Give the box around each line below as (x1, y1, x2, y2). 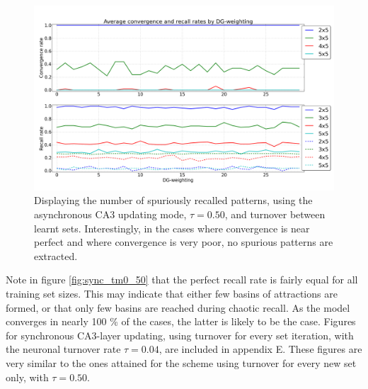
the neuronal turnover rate (6, 342, 121, 356)
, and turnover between (224, 207, 326, 222)
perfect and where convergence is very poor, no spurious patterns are (34, 235, 333, 249)
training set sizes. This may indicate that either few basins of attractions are (6, 286, 338, 301)
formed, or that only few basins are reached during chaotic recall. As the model (6, 300, 350, 315)
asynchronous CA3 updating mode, (34, 207, 187, 222)
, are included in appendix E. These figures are (159, 342, 362, 356)
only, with (6, 369, 49, 384)
